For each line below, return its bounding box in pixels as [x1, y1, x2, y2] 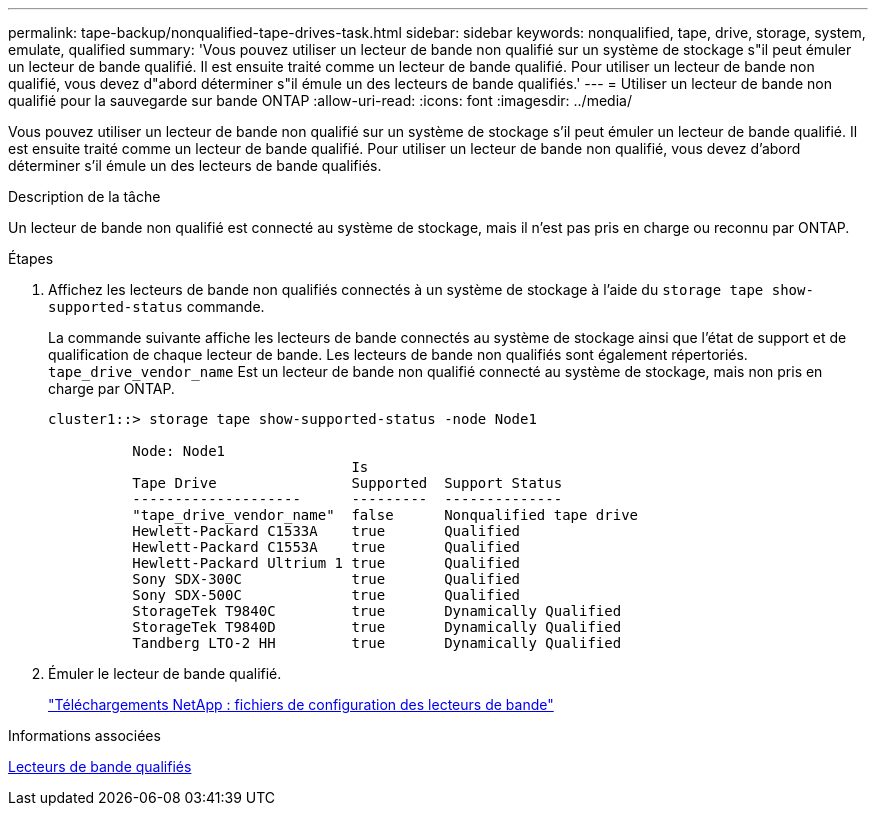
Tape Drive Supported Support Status [132, 475, 563, 491]
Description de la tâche [8, 188, 161, 205]
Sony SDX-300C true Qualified [132, 571, 521, 587]
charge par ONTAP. [48, 380, 175, 397]
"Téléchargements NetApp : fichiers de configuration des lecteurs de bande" [48, 696, 554, 713]
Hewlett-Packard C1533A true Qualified [132, 523, 521, 539]
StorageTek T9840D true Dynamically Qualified [132, 619, 622, 635]
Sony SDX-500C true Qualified [132, 587, 521, 603]
